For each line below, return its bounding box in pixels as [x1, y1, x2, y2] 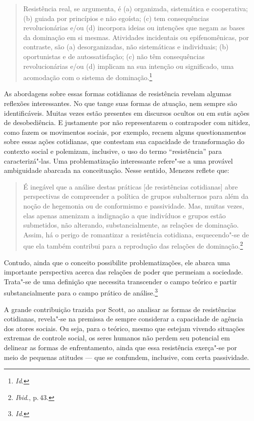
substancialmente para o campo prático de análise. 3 [4, 286, 158, 297]
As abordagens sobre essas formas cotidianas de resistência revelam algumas [4, 88, 232, 99]
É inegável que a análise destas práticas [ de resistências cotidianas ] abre [23, 181, 238, 191]
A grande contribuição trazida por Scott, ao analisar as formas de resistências [4, 304, 236, 314]
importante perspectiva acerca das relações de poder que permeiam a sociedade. [4, 267, 243, 277]
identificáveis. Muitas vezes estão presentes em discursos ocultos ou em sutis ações [4, 107, 250, 118]
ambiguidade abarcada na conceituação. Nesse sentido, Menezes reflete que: [4, 165, 230, 175]
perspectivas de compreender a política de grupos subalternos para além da [23, 191, 249, 201]
